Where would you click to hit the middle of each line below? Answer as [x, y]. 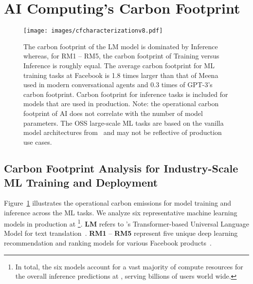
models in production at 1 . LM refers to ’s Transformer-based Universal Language [126, 223]
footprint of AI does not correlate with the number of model [113, 113]
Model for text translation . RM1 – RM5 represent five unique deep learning [121, 233]
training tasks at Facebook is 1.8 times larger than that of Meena [121, 75]
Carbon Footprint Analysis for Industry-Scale [121, 168]
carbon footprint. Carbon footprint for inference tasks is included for [126, 94]
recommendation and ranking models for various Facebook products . [108, 242]
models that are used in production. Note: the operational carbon [121, 104]
